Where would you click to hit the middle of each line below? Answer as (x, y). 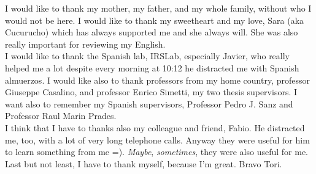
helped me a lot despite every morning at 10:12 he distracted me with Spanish (152, 67)
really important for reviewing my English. (85, 44)
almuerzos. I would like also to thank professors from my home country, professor (158, 80)
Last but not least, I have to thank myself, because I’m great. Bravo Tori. (144, 163)
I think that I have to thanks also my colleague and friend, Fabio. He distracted (155, 127)
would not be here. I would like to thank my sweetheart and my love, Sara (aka (155, 20)
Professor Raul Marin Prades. (61, 116)
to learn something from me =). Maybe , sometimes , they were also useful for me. (156, 152)
